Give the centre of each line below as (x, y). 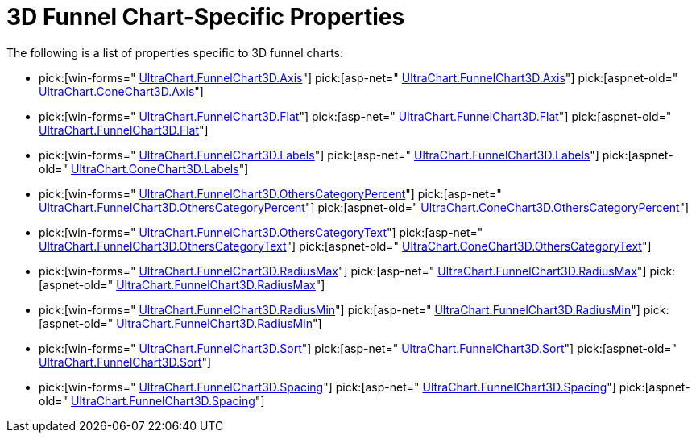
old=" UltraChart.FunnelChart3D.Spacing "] (152, 400)
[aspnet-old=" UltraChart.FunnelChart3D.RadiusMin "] (180, 323)
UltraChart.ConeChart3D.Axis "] (121, 91)
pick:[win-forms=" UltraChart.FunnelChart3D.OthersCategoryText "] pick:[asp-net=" (261, 232)
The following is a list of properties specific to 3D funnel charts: (175, 52)
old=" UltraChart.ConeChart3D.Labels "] (144, 168)
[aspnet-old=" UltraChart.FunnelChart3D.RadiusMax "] (182, 284)
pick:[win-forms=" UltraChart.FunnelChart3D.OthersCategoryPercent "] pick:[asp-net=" (270, 193)
